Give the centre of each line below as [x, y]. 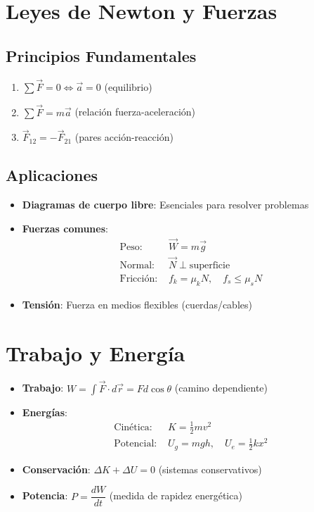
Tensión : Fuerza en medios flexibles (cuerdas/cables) [137, 304]
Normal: [137, 265]
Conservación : [56, 469]
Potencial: [136, 444]
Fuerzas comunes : [65, 228]
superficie [210, 265]
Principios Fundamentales [101, 55]
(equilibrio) [128, 86]
